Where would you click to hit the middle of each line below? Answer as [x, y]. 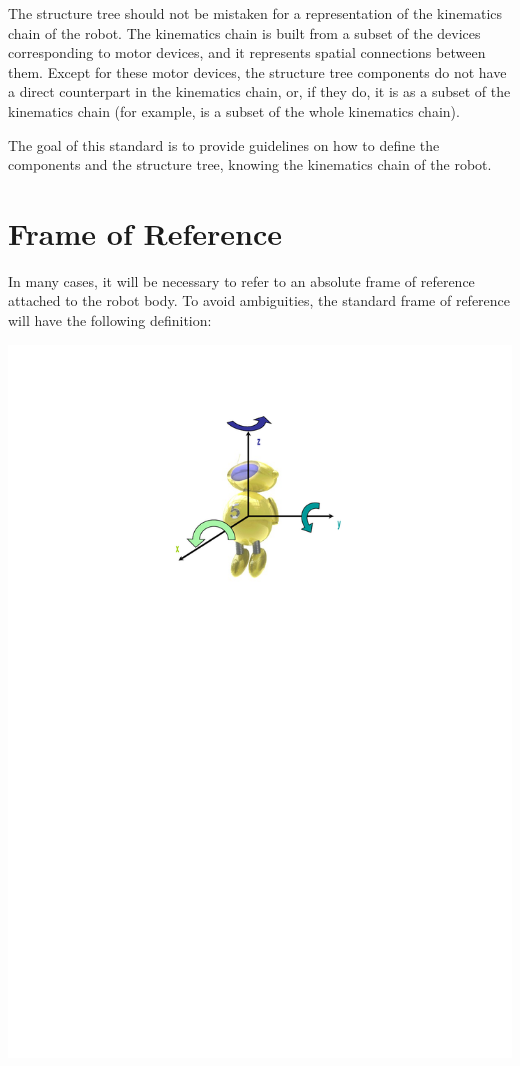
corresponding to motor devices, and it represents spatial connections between [247, 52]
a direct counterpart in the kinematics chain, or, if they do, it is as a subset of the [259, 91]
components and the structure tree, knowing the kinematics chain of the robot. [250, 164]
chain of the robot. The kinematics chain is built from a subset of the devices [244, 32]
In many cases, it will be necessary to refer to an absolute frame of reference [241, 280]
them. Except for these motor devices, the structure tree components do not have [257, 71]
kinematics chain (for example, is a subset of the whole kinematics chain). [234, 110]
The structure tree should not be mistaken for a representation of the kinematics [255, 13]
